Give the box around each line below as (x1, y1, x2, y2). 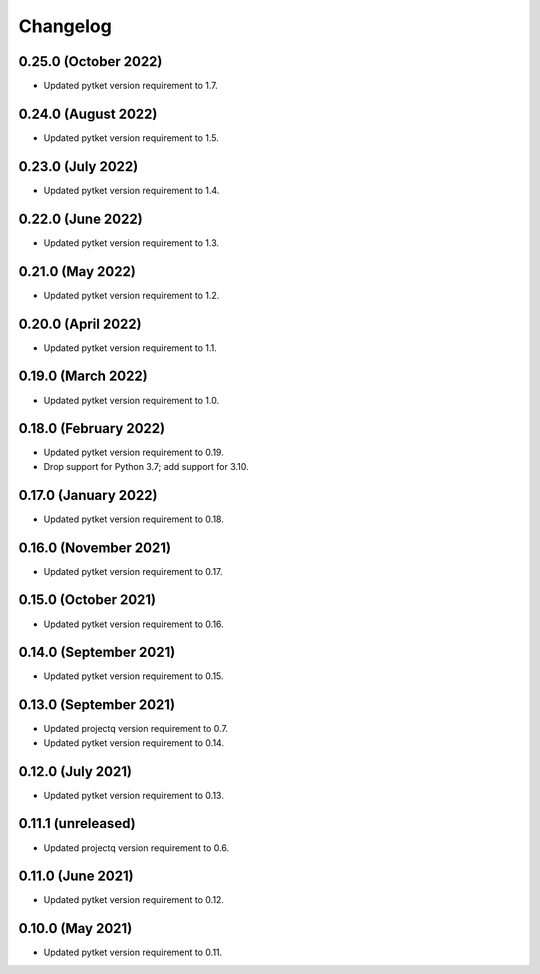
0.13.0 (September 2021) (18, 696, 175, 714)
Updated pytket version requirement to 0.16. (43, 618, 224, 630)
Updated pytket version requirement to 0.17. (43, 565, 223, 577)
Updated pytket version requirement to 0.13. (43, 789, 224, 801)
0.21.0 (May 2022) (18, 263, 137, 280)
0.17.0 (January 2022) (18, 486, 158, 504)
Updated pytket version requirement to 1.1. (43, 341, 217, 354)
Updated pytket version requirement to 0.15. (43, 670, 224, 682)
